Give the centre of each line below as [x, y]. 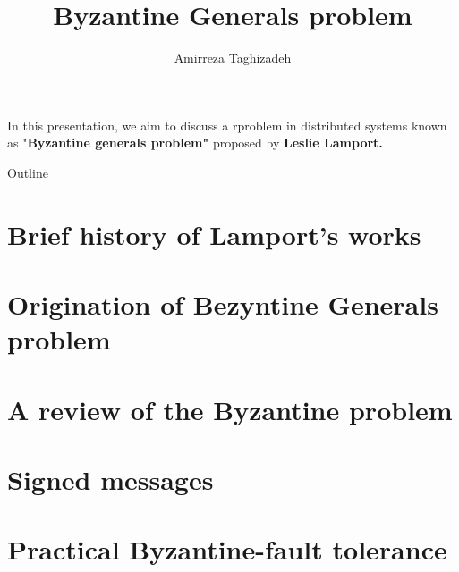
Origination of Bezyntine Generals [223, 304]
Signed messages [110, 479]
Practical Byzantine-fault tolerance [227, 549]
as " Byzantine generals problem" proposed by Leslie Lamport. [195, 143]
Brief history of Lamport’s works [214, 234]
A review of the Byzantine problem [230, 409]
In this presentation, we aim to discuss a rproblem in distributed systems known [227, 125]
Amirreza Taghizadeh [233, 58]
